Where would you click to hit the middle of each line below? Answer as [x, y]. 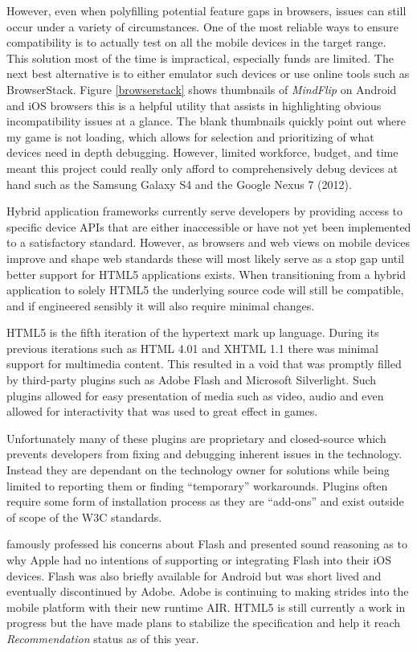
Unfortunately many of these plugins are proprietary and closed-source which [196, 438]
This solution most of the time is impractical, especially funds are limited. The [200, 57]
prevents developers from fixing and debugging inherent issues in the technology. [204, 454]
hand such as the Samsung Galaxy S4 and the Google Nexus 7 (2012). [179, 184]
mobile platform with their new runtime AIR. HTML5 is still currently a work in [206, 607]
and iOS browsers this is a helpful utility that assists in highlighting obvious [194, 105]
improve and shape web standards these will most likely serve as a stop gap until [205, 258]
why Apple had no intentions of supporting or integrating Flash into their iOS [199, 560]
